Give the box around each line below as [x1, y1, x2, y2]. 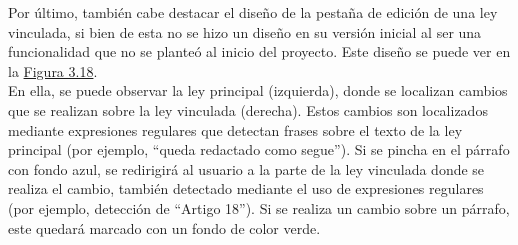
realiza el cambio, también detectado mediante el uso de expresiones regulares [8, 178, 484, 199]
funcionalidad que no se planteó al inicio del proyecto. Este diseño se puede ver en [8, 41, 511, 62]
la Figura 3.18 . [8, 60, 98, 81]
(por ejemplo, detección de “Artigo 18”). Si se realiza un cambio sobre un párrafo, [8, 197, 510, 218]
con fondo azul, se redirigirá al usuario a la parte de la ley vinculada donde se [8, 158, 485, 179]
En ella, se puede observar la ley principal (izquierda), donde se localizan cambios [8, 80, 508, 101]
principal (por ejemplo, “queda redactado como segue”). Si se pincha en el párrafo [8, 139, 510, 160]
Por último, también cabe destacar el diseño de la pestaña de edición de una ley [8, 2, 498, 22]
